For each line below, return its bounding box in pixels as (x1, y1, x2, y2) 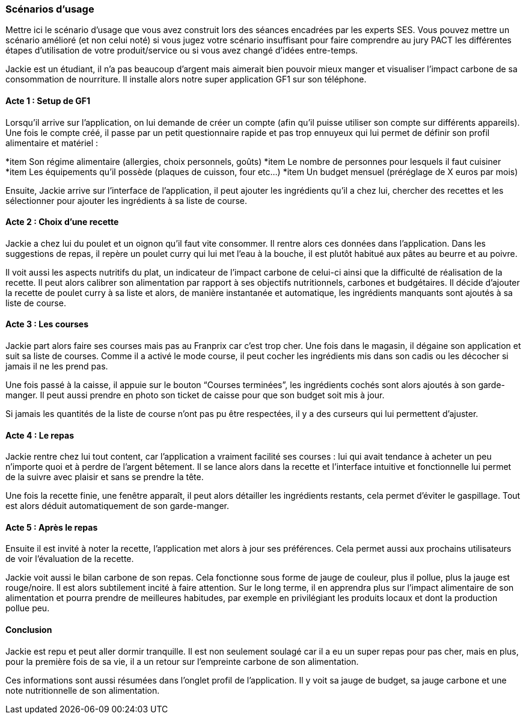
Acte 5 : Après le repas (5, 522, 98, 532)
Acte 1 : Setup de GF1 (5, 95, 91, 106)
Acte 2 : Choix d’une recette (5, 217, 119, 227)
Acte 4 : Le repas (5, 430, 74, 440)
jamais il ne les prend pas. (5, 361, 108, 372)
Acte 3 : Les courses (5, 319, 89, 330)
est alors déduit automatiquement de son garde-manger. (5, 501, 230, 511)
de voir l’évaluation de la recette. (5, 554, 134, 564)
